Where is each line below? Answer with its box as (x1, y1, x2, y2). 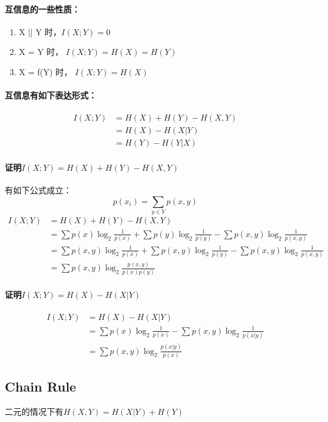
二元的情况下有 (5, 405, 63, 418)
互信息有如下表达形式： (5, 89, 97, 101)
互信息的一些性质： (5, 2, 80, 15)
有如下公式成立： (5, 184, 72, 196)
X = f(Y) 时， (19, 65, 72, 78)
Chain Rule (5, 377, 76, 396)
